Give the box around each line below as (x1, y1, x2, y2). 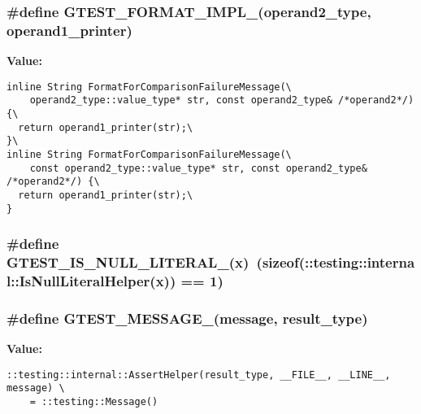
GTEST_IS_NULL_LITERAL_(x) (7, 252, 250, 272)
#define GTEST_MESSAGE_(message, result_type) (7, 307, 368, 328)
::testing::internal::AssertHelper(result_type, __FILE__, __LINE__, (7, 368, 391, 381)
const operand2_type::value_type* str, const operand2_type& (29, 162, 367, 174)
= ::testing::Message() (29, 396, 158, 408)
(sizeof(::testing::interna (256, 252, 415, 272)
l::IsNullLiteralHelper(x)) (7, 271, 176, 291)
